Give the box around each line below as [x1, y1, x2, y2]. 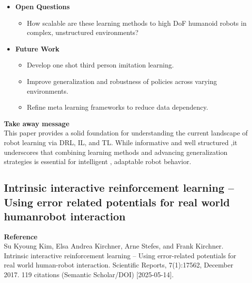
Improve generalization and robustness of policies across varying [27, 76, 217, 86]
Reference [4, 231, 38, 241]
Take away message [4, 118, 70, 128]
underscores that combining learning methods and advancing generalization [4, 147, 228, 157]
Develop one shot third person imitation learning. [27, 60, 174, 70]
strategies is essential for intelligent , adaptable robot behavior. [4, 156, 191, 166]
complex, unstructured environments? [27, 27, 139, 37]
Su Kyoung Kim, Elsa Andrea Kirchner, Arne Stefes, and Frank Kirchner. [4, 241, 223, 251]
